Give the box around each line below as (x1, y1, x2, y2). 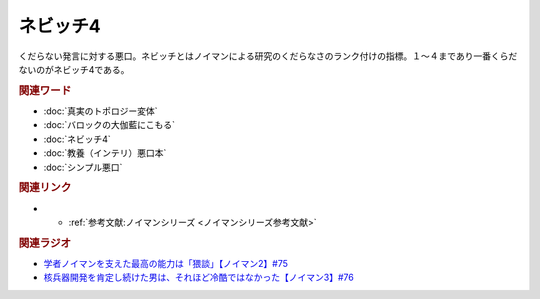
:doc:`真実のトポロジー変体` (43, 105, 159, 117)
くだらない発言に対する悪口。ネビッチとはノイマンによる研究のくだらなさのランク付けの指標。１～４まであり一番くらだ (18, 50, 518, 62)
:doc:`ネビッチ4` (43, 133, 112, 145)
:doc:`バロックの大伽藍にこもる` (43, 119, 175, 131)
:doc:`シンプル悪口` (43, 161, 123, 173)
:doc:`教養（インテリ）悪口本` (43, 147, 167, 159)
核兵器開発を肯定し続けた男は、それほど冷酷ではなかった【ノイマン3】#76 (43, 271, 354, 284)
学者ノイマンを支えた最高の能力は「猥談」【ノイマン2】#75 (43, 258, 289, 270)
